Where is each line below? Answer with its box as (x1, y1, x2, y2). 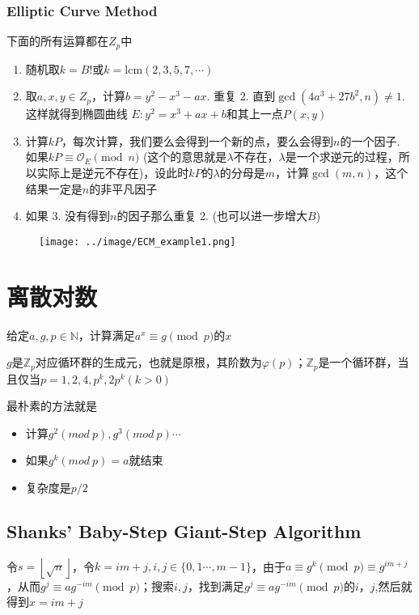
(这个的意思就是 (142, 148, 227, 165)
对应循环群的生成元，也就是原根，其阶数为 (35, 354, 262, 371)
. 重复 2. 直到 (206, 87, 276, 104)
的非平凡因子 (89, 180, 158, 197)
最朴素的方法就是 (6, 397, 97, 414)
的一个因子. (340, 132, 400, 149)
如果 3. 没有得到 (25, 207, 111, 224)
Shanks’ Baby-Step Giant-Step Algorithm (6, 519, 362, 544)
